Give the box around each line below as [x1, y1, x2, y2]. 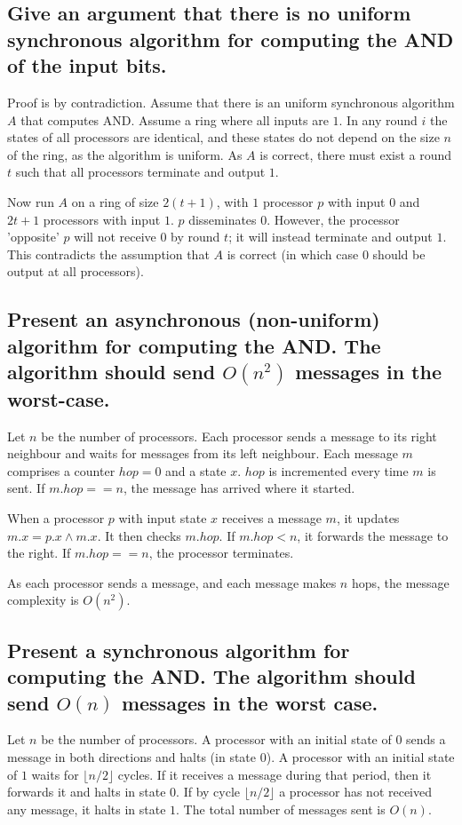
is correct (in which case [227, 244, 359, 263]
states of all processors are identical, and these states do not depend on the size [7, 128, 440, 147]
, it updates [336, 509, 400, 528]
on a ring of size [71, 192, 159, 210]
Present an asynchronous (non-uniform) [7, 305, 380, 333]
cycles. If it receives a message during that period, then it [117, 765, 432, 783]
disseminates [188, 210, 257, 228]
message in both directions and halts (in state [7, 747, 257, 766]
